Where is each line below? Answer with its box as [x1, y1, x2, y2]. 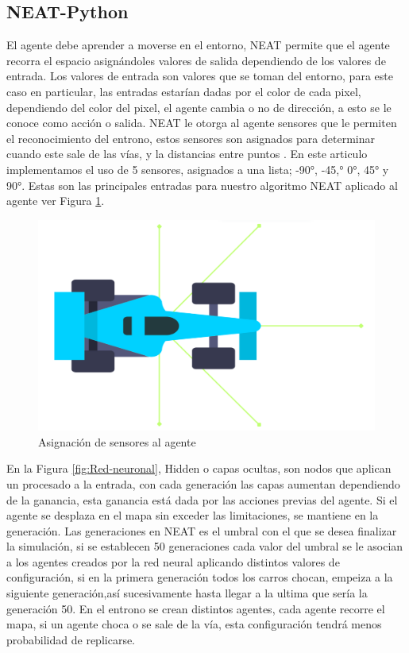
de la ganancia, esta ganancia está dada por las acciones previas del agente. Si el [6, 491, 398, 508]
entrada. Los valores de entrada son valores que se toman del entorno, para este [6, 68, 393, 84]
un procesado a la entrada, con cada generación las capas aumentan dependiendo [6, 475, 400, 492]
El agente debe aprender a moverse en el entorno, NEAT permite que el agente [6, 37, 390, 53]
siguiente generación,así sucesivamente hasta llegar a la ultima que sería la [6, 585, 368, 601]
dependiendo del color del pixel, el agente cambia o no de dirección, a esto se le [6, 99, 392, 115]
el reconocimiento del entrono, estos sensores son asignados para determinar [6, 129, 375, 146]
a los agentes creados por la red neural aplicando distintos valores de [6, 553, 340, 570]
